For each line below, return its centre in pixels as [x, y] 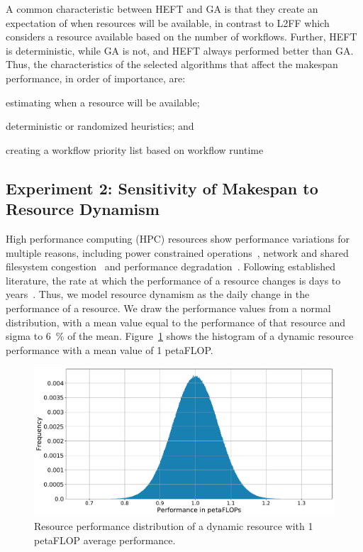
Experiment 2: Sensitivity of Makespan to [162, 188]
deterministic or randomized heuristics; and [100, 126]
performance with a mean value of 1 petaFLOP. [110, 349]
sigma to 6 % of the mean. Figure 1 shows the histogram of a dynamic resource [180, 336]
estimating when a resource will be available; [103, 102]
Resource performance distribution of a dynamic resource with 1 [174, 526]
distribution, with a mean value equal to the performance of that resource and [176, 322]
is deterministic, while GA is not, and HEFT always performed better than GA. [180, 50]
